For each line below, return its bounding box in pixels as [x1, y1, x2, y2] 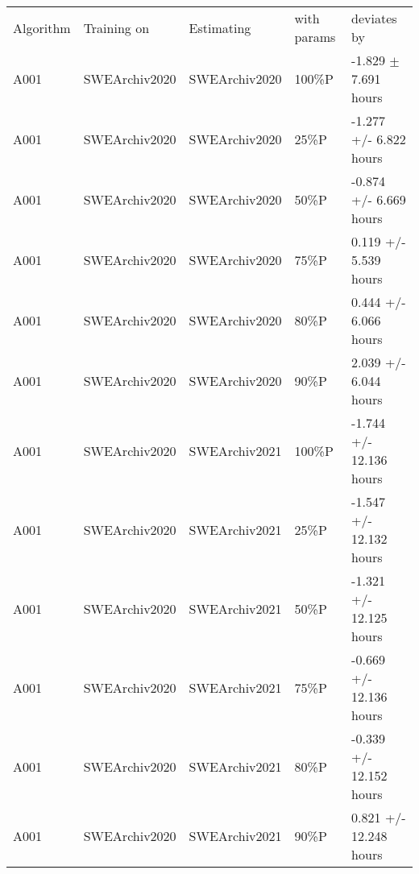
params [294, 27, 336, 46]
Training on [83, 18, 150, 37]
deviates [351, 9, 397, 27]
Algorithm [13, 18, 71, 37]
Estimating [189, 18, 251, 37]
